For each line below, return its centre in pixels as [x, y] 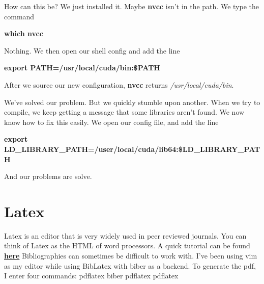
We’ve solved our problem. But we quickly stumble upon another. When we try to [132, 102]
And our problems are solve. [48, 176]
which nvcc [24, 33]
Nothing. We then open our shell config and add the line [92, 50]
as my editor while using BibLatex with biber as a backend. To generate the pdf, [130, 265]
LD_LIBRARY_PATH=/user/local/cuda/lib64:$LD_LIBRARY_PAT [132, 149]
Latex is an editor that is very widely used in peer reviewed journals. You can [125, 235]
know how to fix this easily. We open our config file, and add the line [111, 122]
